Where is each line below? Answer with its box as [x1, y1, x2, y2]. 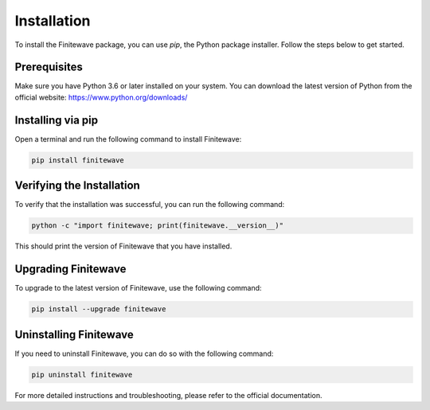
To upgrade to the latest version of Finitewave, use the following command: [14, 283, 262, 293]
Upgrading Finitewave [14, 263, 127, 276]
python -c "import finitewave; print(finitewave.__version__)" [31, 221, 284, 230]
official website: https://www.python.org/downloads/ [14, 92, 188, 102]
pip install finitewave [31, 155, 125, 165]
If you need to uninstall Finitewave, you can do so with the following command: [14, 349, 274, 358]
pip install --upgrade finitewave [31, 305, 166, 314]
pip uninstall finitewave [31, 370, 133, 379]
